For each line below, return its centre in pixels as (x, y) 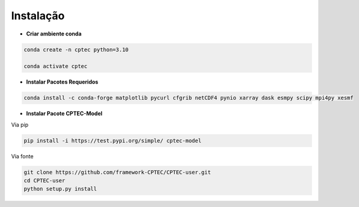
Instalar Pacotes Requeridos (62, 82)
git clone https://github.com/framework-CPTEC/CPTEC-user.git (117, 172)
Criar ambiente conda (54, 34)
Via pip (20, 125)
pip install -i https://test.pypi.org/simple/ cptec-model (112, 141)
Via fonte (22, 156)
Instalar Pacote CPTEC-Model (64, 114)
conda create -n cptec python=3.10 (76, 49)
